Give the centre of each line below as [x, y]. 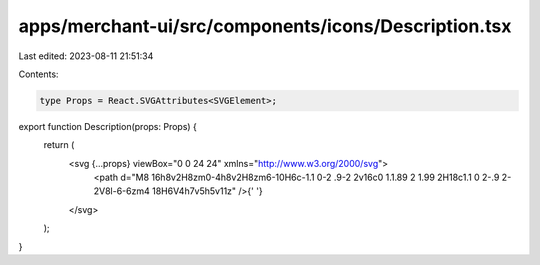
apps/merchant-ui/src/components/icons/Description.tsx [265, 26]
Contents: [38, 74]
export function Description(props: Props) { [107, 126]
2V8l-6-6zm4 [121, 191]
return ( [59, 145]
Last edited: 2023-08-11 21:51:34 [86, 56]
